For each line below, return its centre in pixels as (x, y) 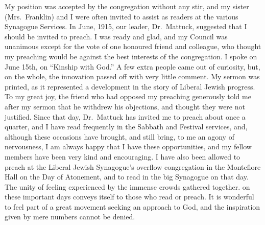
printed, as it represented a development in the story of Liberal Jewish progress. (130, 86)
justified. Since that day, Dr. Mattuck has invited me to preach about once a (125, 116)
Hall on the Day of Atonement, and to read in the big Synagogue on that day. (127, 177)
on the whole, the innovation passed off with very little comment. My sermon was (132, 76)
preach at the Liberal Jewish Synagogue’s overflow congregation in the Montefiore (133, 166)
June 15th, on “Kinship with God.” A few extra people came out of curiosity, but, (132, 66)
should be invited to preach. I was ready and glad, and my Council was (116, 36)
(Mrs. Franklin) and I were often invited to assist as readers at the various (122, 16)
